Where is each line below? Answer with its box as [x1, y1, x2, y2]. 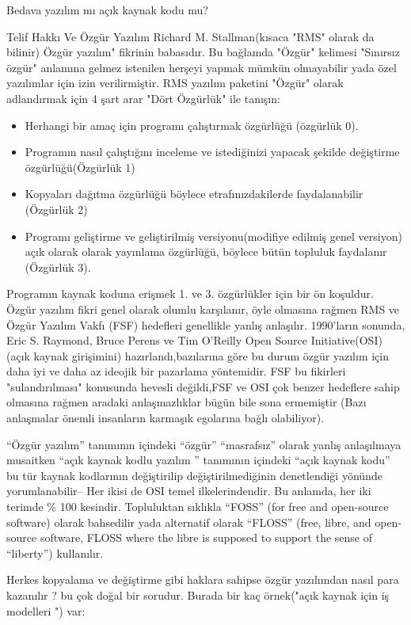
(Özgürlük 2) [25, 200, 88, 217]
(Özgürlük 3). [25, 258, 91, 275]
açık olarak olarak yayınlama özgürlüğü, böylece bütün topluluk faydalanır [25, 243, 387, 260]
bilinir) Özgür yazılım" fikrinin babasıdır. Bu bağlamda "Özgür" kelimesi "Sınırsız [6, 44, 400, 60]
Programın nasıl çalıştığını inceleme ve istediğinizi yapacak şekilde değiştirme [25, 143, 400, 160]
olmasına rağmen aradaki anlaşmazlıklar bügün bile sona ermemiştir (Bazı [6, 394, 367, 410]
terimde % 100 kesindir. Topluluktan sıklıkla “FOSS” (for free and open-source [6, 498, 389, 515]
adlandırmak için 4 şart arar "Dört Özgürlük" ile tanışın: [6, 90, 280, 106]
